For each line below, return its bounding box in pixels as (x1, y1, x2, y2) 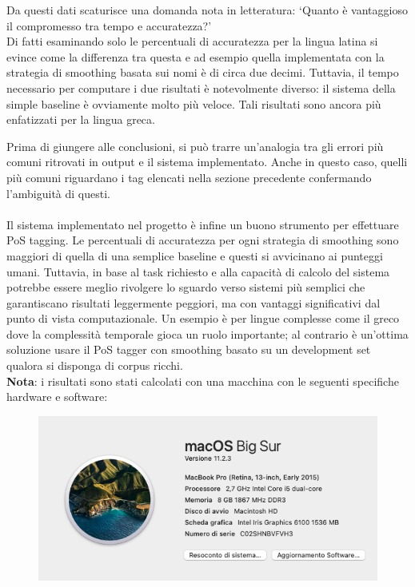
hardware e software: (6, 388, 108, 405)
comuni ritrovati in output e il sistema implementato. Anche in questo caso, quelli (6, 153, 408, 170)
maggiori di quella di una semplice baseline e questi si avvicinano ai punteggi (6, 247, 383, 264)
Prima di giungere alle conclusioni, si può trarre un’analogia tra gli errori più (6, 137, 384, 154)
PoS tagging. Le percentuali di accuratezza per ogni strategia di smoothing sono (6, 232, 399, 248)
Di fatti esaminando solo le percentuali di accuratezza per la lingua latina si (6, 33, 378, 50)
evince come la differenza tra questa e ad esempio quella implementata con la (6, 48, 385, 65)
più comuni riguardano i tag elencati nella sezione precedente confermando (6, 169, 372, 185)
